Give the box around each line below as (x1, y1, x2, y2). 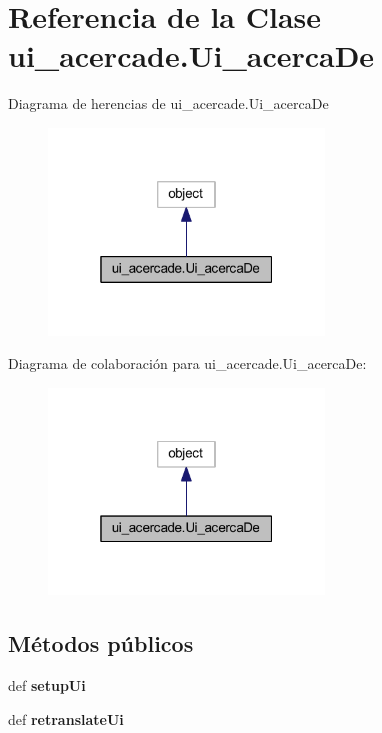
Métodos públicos (8, 628, 194, 659)
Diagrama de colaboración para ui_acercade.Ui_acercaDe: (8, 353, 367, 374)
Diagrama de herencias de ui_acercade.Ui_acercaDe (8, 93, 329, 114)
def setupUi (8, 675, 86, 696)
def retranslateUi (8, 708, 124, 729)
